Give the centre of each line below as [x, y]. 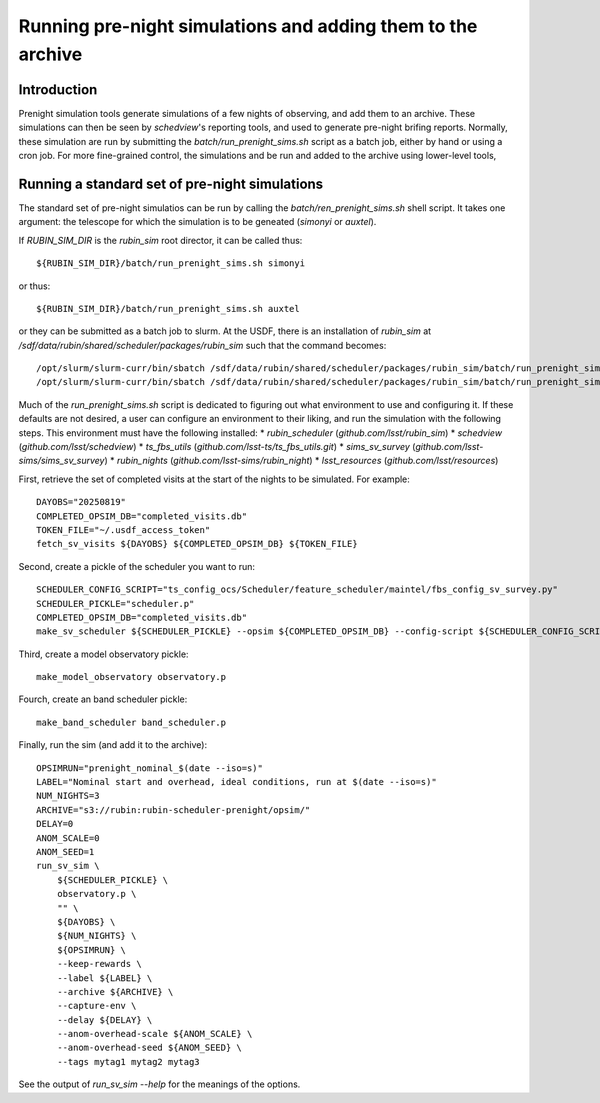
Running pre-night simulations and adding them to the [248, 26]
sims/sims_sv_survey [61, 461]
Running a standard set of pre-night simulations [171, 183]
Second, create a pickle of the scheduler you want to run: [136, 566]
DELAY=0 [55, 824]
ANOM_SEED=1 [65, 851]
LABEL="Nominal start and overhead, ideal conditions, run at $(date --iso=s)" [236, 782]
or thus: [34, 286]
